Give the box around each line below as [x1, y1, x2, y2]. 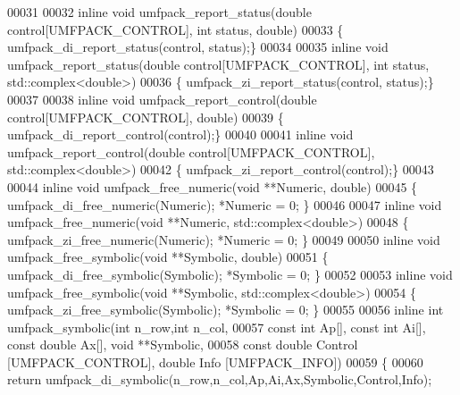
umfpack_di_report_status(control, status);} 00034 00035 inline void [7, 38, 389, 56]
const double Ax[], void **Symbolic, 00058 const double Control [7, 335, 358, 354]
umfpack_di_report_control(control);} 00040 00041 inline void [7, 125, 354, 144]
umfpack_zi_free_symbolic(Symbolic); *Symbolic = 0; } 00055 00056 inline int [7, 300, 444, 319]
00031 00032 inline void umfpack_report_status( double [7, 3, 312, 21]
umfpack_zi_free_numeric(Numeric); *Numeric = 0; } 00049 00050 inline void [7, 230, 440, 248]
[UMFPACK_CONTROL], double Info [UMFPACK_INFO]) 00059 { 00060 [7, 352, 423, 371]
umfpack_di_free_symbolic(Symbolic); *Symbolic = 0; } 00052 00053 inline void [7, 265, 453, 283]
